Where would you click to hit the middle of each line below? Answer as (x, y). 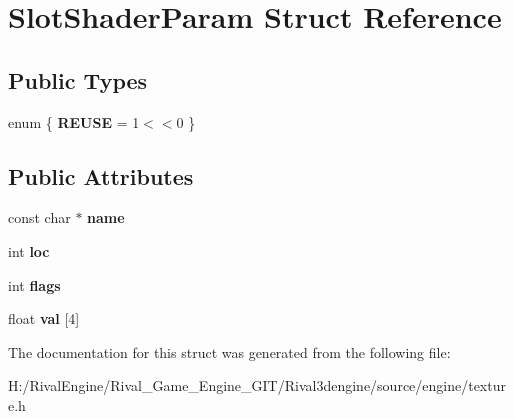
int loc (29, 250)
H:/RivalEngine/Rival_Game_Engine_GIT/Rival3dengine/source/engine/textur (257, 385)
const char (39, 217)
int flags (34, 284)
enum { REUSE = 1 (74, 121)
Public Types (78, 79)
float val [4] (44, 318)
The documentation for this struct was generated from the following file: (229, 351)
